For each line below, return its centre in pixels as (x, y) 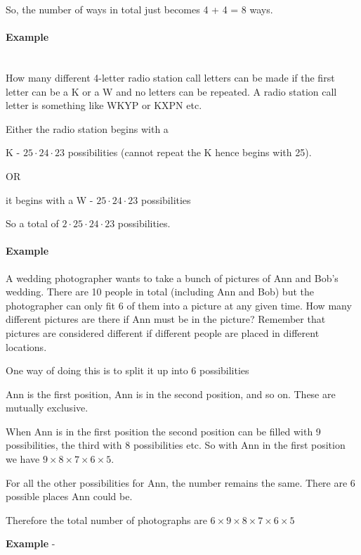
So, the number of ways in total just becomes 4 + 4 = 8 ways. (139, 9)
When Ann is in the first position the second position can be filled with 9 (163, 431)
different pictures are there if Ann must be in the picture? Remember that (166, 319)
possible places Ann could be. (69, 496)
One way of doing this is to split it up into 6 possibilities (127, 370)
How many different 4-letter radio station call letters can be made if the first (170, 77)
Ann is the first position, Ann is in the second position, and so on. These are (171, 394)
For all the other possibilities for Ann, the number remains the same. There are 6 (180, 482)
